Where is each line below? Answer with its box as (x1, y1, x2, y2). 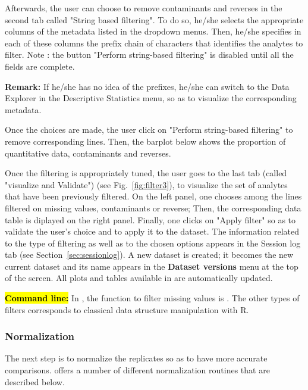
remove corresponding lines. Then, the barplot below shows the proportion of (5, 135, 286, 147)
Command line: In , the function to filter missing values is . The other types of (5, 292, 300, 304)
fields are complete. (5, 60, 75, 72)
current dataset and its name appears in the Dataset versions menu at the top (5, 260, 298, 272)
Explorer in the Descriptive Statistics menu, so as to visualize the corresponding (5, 92, 297, 104)
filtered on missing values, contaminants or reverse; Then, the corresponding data (5, 201, 301, 214)
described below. (5, 375, 65, 388)
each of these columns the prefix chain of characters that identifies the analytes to (5, 36, 303, 49)
